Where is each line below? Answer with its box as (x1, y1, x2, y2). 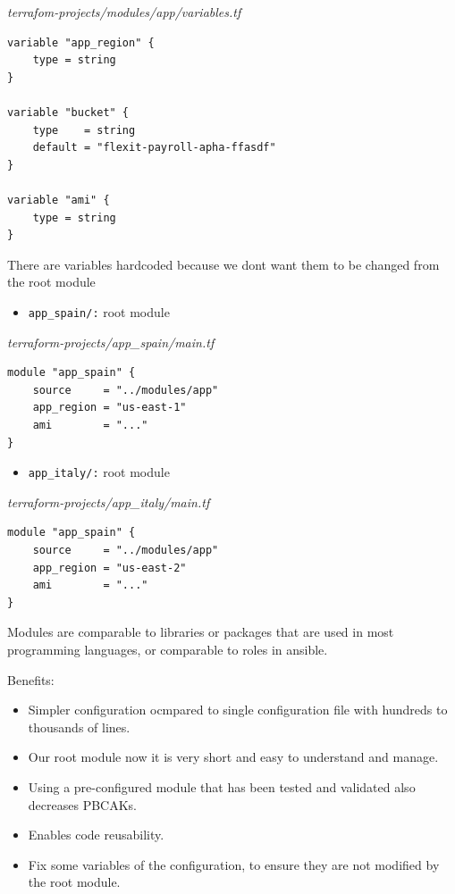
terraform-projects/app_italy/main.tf (7, 492, 210, 511)
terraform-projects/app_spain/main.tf (7, 332, 215, 351)
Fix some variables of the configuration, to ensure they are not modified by (28, 855, 440, 873)
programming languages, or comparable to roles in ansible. (7, 639, 328, 658)
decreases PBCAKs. (28, 795, 137, 814)
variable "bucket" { (7, 105, 130, 119)
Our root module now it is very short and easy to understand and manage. (28, 748, 439, 766)
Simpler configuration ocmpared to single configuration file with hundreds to (28, 700, 448, 719)
